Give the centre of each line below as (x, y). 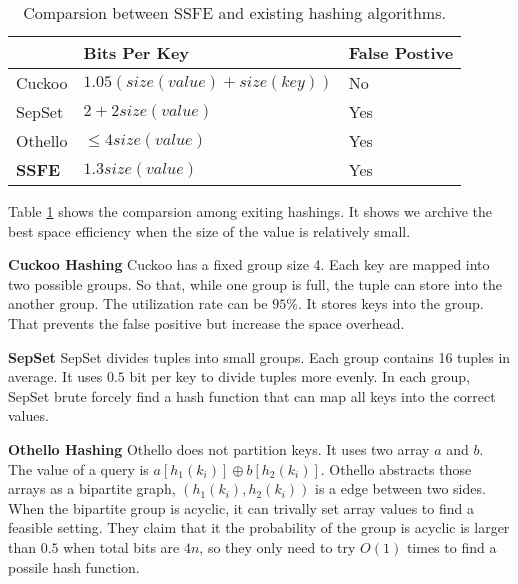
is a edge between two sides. (400, 488)
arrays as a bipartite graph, (92, 488)
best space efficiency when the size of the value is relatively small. (209, 230)
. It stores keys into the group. (390, 303)
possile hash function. (74, 566)
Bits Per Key (136, 52)
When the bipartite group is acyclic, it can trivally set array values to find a (241, 507)
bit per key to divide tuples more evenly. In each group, (299, 376)
